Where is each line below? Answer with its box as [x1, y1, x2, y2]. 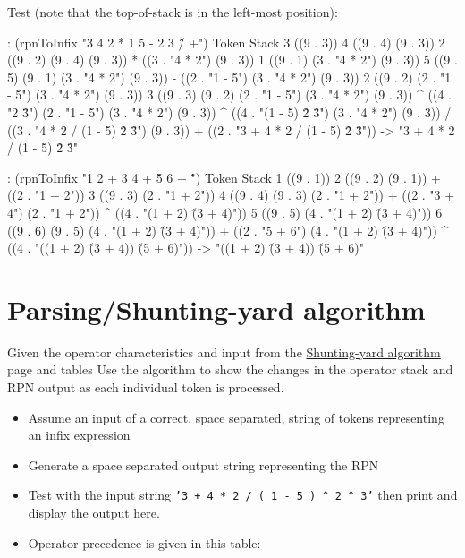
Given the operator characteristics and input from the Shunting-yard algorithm [7, 342, 441, 361]
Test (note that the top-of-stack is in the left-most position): [7, 3, 338, 21]
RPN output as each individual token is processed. [7, 378, 284, 397]
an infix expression [28, 425, 131, 444]
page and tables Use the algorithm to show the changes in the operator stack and [7, 360, 453, 379]
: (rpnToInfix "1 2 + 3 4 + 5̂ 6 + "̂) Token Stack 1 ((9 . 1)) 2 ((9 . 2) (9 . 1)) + [7, 167, 441, 186]
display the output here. [28, 503, 160, 522]
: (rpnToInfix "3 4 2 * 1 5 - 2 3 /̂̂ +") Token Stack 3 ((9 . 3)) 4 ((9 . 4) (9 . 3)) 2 [7, 32, 445, 51]
